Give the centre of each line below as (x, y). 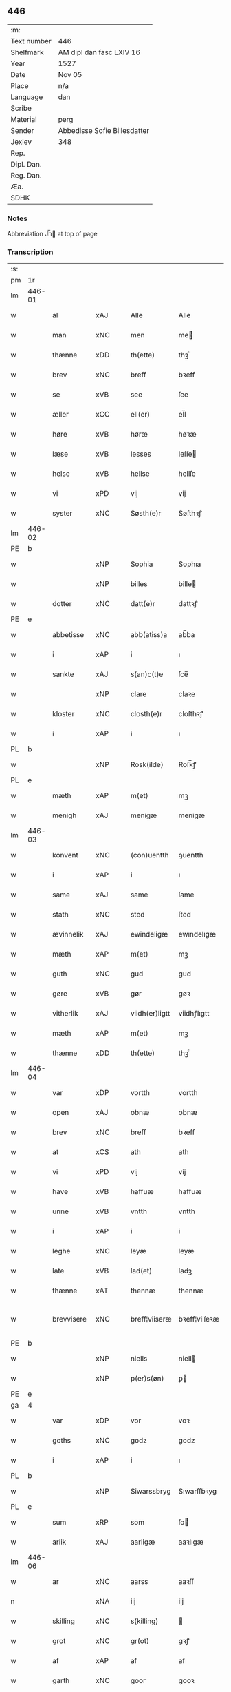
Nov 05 (70, 74)
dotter (62, 604)
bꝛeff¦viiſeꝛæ (199, 1319)
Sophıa (190, 564)
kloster (64, 714)
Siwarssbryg (151, 1492)
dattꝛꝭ (188, 604)
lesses (141, 454)
